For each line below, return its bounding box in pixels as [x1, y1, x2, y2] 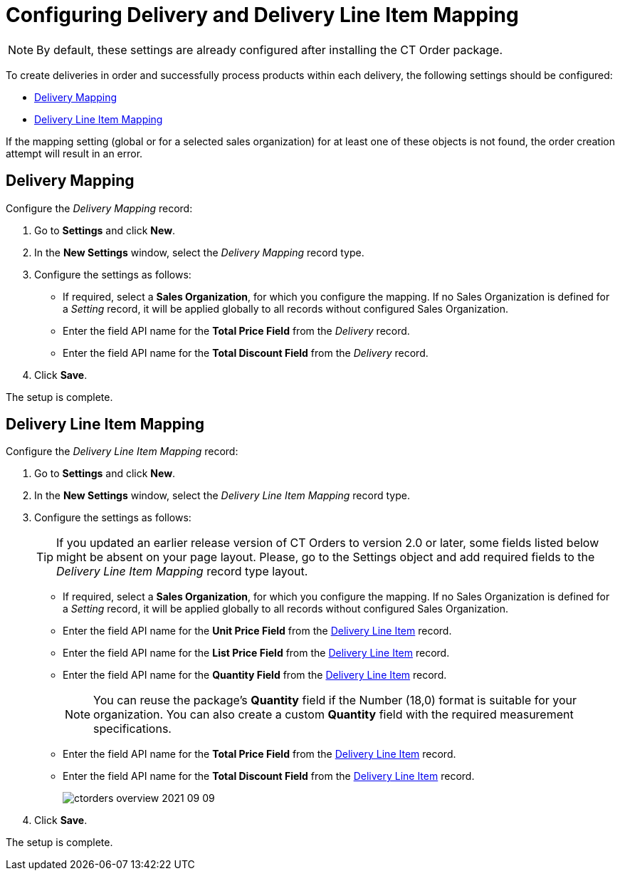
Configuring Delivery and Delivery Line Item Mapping [6, 3, 519, 27]
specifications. [93, 721, 172, 736]
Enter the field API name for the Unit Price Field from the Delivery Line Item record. [63, 625, 452, 637]
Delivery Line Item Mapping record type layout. [56, 564, 308, 579]
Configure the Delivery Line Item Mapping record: [6, 445, 238, 458]
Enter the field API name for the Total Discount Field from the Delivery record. [63, 346, 429, 359]
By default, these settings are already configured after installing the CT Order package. [36, 42, 503, 57]
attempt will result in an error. [6, 147, 143, 160]
